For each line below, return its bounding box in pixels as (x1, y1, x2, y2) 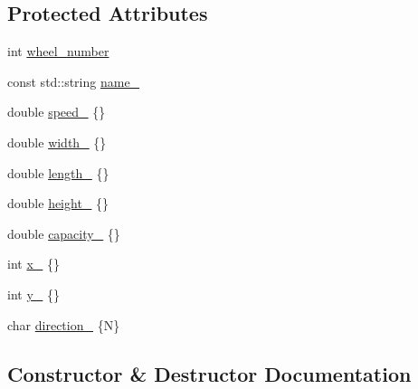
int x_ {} (7, 254, 60, 273)
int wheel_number (7, 42, 109, 61)
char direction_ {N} (7, 315, 120, 334)
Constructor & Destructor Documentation (7, 359, 412, 387)
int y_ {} (7, 284, 60, 303)
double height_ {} (7, 194, 109, 213)
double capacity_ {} (7, 223, 120, 242)
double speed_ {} (7, 102, 106, 121)
